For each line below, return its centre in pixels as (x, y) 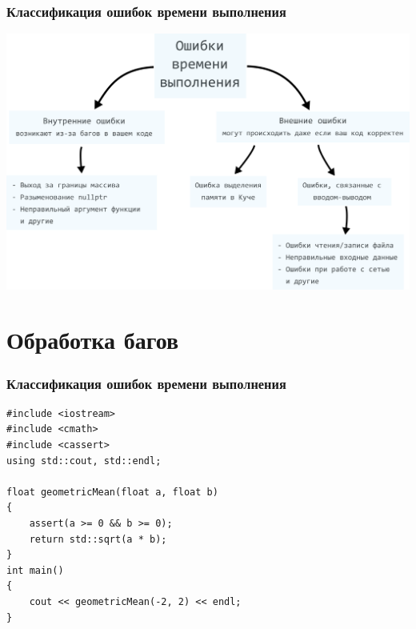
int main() (35, 570)
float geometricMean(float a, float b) (112, 492)
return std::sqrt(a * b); (98, 539)
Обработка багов (93, 340)
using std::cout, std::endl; (84, 461)
